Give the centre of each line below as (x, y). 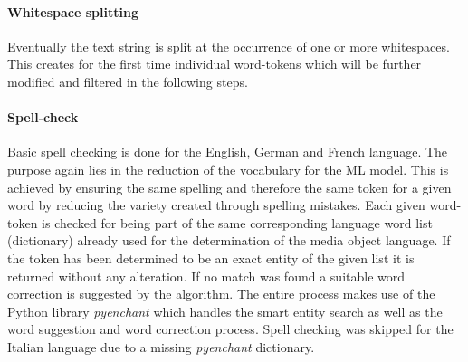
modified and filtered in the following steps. (128, 81)
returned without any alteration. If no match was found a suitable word (206, 276)
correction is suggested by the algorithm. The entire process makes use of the (221, 294)
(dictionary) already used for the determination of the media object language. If (229, 240)
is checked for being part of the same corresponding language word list (237, 222)
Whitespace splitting (73, 11)
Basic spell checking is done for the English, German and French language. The (228, 152)
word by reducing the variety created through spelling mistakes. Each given (216, 205)
